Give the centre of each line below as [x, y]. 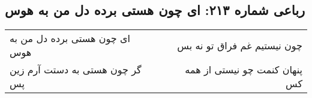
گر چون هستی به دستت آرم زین [76, 70]
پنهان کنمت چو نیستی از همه [244, 70]
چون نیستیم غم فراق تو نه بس [240, 45]
